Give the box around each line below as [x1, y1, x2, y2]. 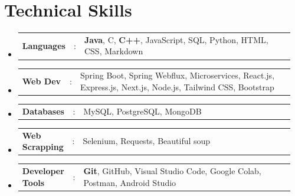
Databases [22, 104, 64, 117]
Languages [22, 39, 65, 51]
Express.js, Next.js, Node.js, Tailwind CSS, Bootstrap [80, 80, 274, 93]
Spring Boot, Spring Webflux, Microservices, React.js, [80, 69, 275, 81]
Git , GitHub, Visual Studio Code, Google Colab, [83, 165, 261, 177]
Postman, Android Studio [83, 176, 176, 188]
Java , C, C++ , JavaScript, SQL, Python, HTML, [84, 33, 268, 45]
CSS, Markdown [84, 45, 143, 57]
